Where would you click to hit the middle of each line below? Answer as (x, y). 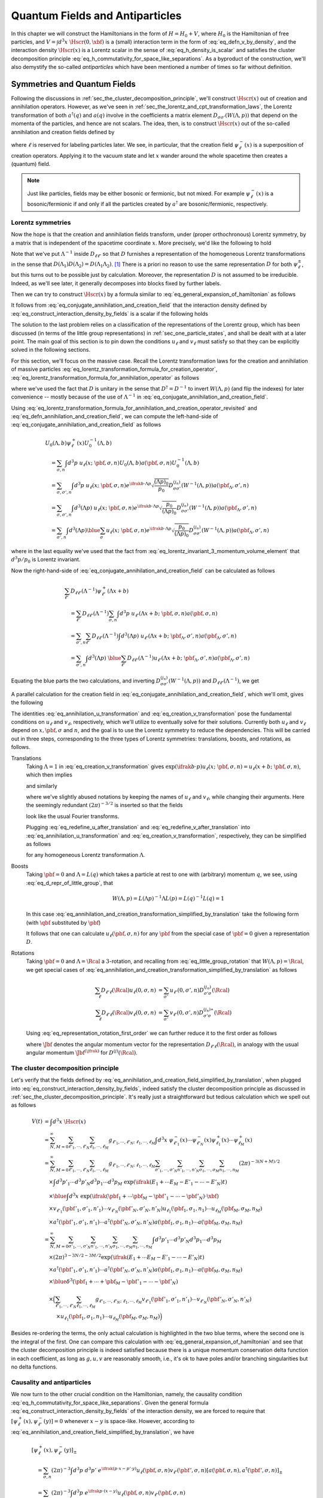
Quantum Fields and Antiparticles (96, 16)
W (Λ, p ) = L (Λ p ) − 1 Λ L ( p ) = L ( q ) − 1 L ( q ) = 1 (168, 898)
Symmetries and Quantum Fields (73, 84)
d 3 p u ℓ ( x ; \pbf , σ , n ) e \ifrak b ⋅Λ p (113, 486)
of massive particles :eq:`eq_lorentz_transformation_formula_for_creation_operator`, (114, 369)
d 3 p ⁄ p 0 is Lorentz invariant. (46, 560)
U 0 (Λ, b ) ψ (58, 443)
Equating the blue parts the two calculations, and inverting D (86, 681)
